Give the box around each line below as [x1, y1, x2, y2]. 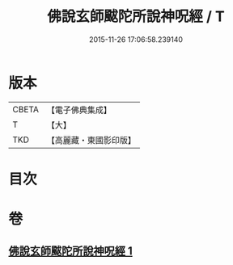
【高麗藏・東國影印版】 [46, 134, 136, 145]
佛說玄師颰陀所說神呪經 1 [8, 244, 133, 259]
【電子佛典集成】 [46, 104, 112, 116]
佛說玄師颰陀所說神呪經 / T [47, 7, 225, 26]
